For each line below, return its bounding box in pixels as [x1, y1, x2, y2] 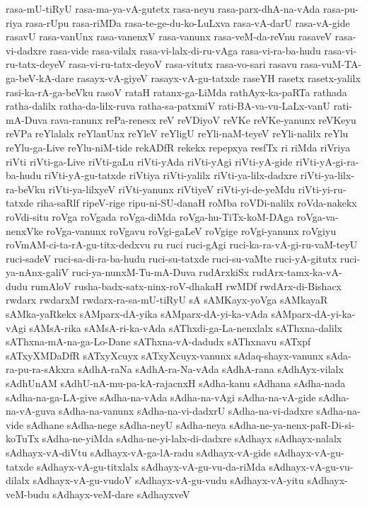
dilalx [6, 473, 30, 488]
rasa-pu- [323, 1, 359, 16]
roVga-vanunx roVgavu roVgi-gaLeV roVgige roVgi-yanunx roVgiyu [46, 223, 337, 238]
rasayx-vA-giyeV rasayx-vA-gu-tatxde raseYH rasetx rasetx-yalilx [76, 70, 361, 85]
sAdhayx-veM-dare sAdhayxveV [52, 486, 190, 501]
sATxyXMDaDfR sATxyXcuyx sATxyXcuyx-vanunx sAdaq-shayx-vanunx [6, 347, 324, 362]
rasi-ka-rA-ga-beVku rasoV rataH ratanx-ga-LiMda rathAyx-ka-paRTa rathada [6, 84, 347, 99]
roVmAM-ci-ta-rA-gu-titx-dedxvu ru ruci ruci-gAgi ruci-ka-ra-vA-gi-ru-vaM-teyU [6, 237, 358, 252]
